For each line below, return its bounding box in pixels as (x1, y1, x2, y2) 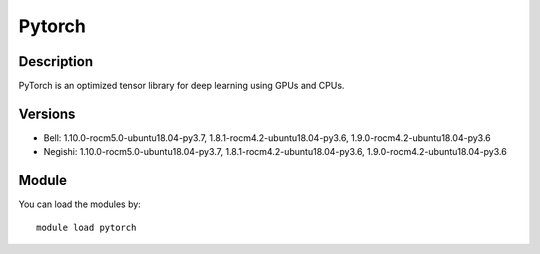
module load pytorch (36, 221, 137, 233)
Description (18, 53, 94, 70)
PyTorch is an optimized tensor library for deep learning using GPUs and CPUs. (18, 80, 345, 92)
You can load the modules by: (18, 198, 142, 210)
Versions (18, 105, 76, 122)
